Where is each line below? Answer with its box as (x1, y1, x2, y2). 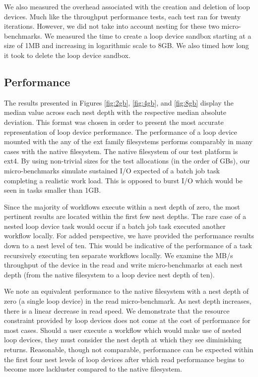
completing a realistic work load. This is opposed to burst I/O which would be (4, 175, 243, 185)
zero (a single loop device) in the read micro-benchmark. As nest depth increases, (4, 296, 252, 306)
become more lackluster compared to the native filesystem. (4, 364, 182, 374)
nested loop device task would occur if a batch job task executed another (4, 220, 226, 231)
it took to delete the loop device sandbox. (4, 50, 130, 60)
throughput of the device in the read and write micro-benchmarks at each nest (4, 260, 243, 270)
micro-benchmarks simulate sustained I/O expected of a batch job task (4, 165, 220, 175)
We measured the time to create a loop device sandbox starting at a (44, 30, 252, 41)
